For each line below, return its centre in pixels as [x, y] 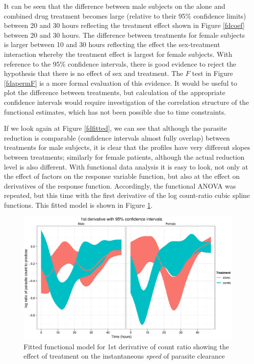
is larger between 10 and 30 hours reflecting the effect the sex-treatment [112, 44]
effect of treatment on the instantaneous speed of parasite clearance [124, 356]
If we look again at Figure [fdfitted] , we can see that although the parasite [115, 128]
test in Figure [213, 73]
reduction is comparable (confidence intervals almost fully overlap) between [117, 137]
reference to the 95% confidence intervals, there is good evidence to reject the [120, 63]
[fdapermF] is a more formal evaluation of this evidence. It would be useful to [121, 83]
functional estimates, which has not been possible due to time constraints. [115, 111]
